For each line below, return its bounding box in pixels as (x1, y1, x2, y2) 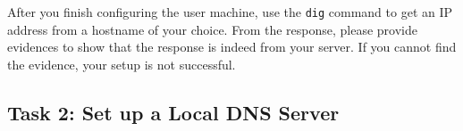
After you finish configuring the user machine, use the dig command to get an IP (7, 3, 453, 20)
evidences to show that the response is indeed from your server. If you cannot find (7, 37, 457, 56)
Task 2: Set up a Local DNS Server (7, 98, 340, 126)
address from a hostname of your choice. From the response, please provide (7, 20, 417, 38)
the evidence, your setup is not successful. (7, 54, 236, 73)
